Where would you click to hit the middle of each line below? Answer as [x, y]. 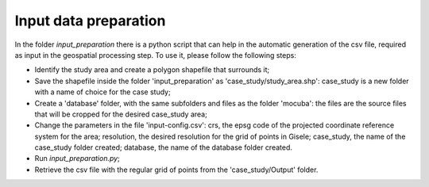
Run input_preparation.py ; [77, 158]
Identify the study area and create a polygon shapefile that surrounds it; [152, 70]
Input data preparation [90, 21]
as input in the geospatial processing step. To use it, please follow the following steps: [156, 55]
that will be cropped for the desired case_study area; [121, 114]
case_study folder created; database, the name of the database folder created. [164, 147]
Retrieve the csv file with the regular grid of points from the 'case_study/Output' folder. [176, 170]
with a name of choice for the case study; [102, 92]
